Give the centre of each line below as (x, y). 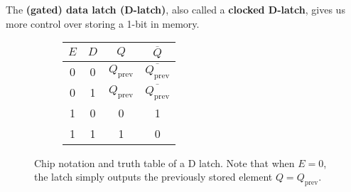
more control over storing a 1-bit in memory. (103, 23)
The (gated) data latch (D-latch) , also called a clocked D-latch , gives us (175, 9)
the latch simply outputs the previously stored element (153, 177)
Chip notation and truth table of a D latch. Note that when (164, 162)
